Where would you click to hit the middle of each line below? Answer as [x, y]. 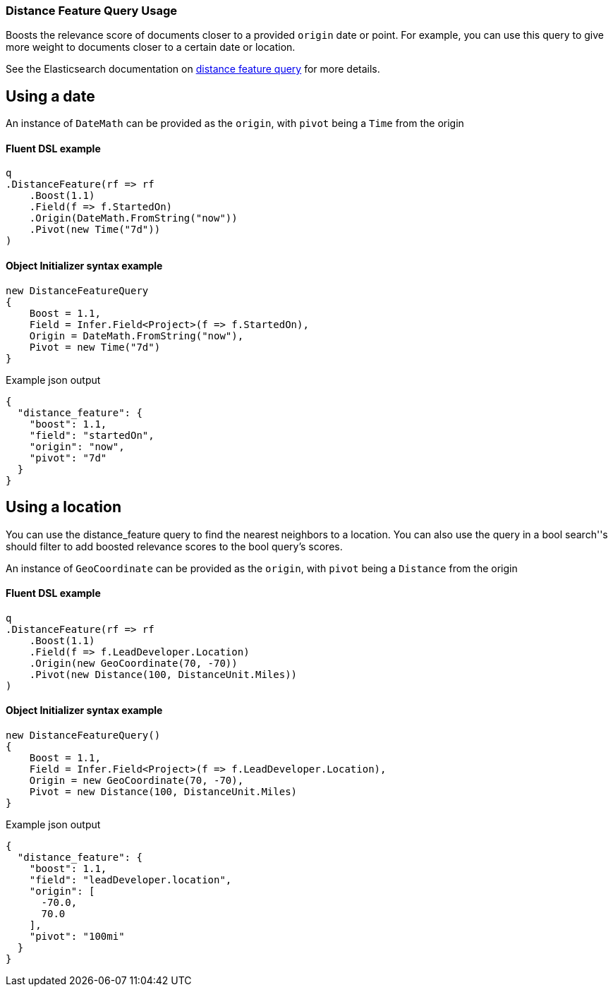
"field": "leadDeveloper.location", [131, 879]
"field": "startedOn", [92, 435]
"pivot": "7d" [68, 458]
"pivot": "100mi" [77, 936]
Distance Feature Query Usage [91, 11]
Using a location [63, 507]
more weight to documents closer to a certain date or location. [151, 47]
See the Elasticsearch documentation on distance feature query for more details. [193, 69]
